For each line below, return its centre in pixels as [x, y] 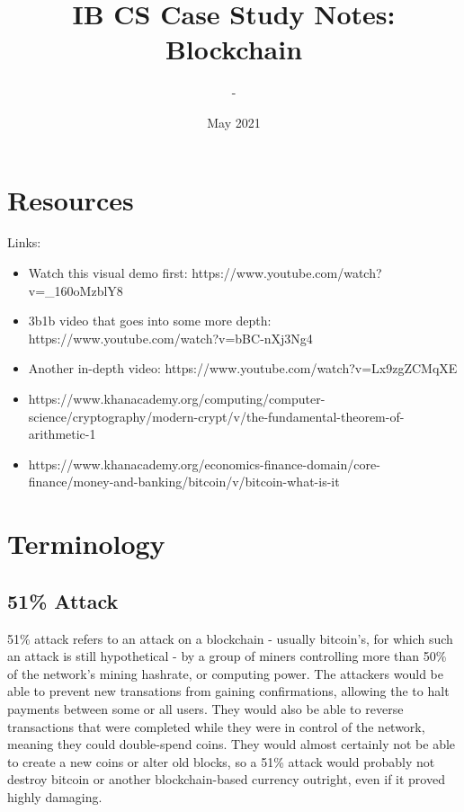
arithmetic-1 [62, 434]
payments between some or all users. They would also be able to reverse [205, 708]
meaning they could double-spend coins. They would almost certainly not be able [232, 744]
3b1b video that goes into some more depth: [150, 321]
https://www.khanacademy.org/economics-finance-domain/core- [204, 464]
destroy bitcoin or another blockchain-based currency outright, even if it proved [226, 779]
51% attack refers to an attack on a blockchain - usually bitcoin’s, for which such [230, 638]
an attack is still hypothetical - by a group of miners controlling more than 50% [227, 656]
